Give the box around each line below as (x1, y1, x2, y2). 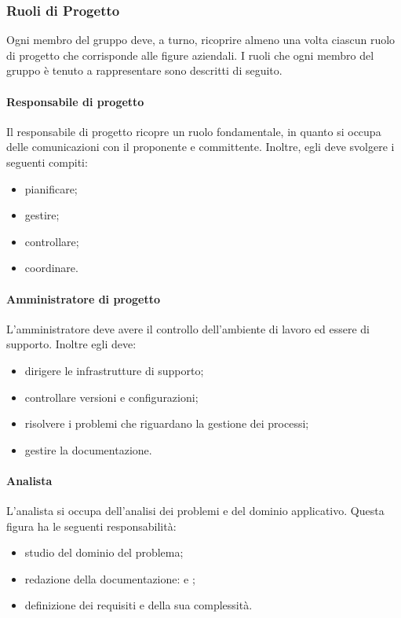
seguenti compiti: (6, 153, 88, 170)
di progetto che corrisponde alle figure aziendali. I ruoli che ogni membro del (6, 46, 374, 63)
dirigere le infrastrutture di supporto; (24, 362, 204, 378)
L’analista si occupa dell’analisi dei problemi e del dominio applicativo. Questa (6, 502, 385, 519)
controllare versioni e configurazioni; (24, 388, 199, 405)
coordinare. (24, 259, 78, 276)
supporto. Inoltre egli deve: (6, 336, 137, 352)
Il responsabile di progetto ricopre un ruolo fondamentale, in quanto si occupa (6, 123, 381, 139)
